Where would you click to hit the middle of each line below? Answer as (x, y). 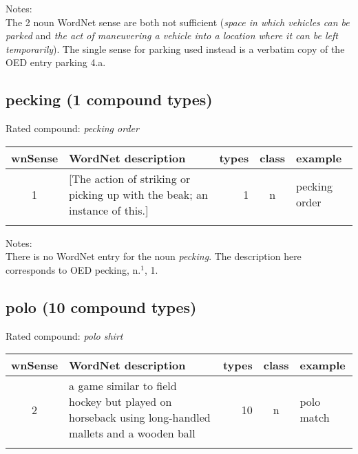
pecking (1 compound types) (109, 99)
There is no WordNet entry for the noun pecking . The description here (154, 256)
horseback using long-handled (140, 418)
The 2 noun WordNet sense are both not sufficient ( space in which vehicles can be (178, 22)
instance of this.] (109, 210)
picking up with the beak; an (138, 194)
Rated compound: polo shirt (64, 335)
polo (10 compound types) (101, 306)
